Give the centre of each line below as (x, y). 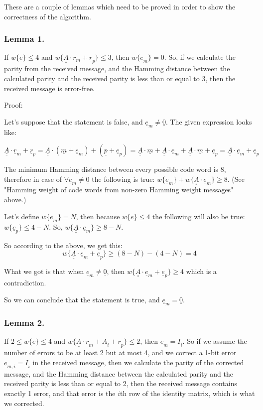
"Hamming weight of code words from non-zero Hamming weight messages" (119, 190)
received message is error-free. (49, 88)
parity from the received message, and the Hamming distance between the (117, 68)
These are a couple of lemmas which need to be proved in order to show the (120, 6)
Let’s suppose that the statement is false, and (73, 121)
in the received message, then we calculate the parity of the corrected (138, 362)
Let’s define (22, 216)
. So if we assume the (215, 341)
